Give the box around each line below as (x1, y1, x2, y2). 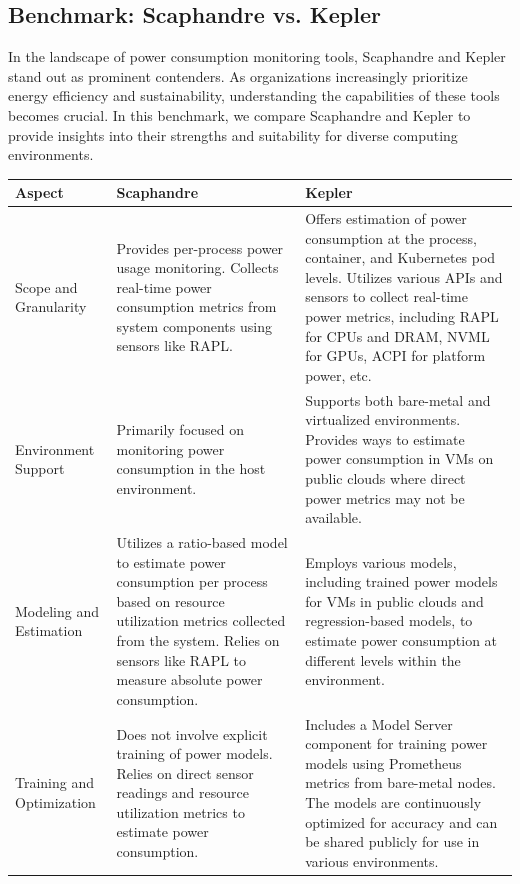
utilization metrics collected (116, 610, 286, 631)
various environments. (305, 850, 439, 871)
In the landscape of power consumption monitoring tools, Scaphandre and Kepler (8, 46, 506, 67)
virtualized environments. (305, 409, 461, 430)
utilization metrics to (116, 801, 245, 822)
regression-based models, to (305, 610, 473, 631)
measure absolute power (116, 669, 263, 690)
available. (305, 507, 362, 528)
